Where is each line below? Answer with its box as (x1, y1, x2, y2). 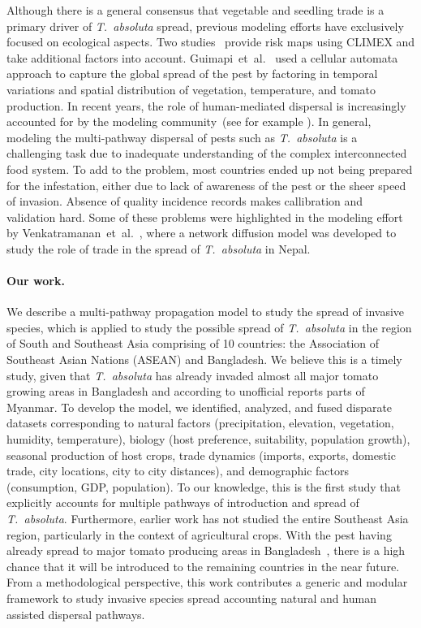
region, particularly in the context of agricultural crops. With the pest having (6, 526, 392, 543)
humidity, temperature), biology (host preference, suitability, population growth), (6, 431, 410, 448)
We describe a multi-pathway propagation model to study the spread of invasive (6, 303, 405, 320)
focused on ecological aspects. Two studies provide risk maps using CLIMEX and (6, 33, 415, 50)
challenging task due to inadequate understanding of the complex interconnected (6, 145, 407, 162)
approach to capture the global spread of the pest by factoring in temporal (6, 65, 378, 82)
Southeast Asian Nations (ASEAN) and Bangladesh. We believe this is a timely (6, 351, 402, 368)
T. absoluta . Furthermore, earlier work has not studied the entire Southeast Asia (6, 510, 409, 527)
